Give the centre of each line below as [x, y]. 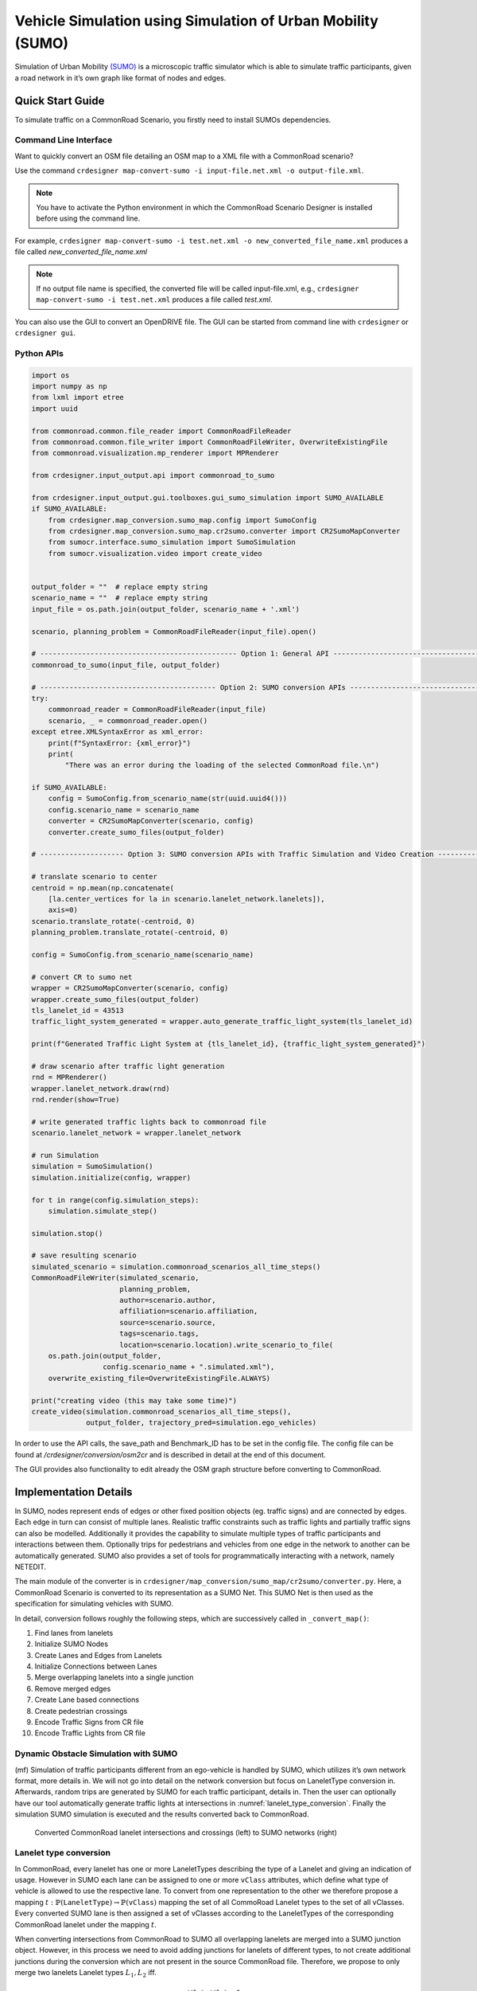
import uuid [55, 409]
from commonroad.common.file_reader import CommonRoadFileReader [161, 431]
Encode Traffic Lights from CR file [90, 1733]
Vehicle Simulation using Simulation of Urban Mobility [197, 21]
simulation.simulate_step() [103, 1211]
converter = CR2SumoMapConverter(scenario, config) [151, 821]
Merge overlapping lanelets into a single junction [114, 1677]
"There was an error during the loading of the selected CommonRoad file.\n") [222, 765]
